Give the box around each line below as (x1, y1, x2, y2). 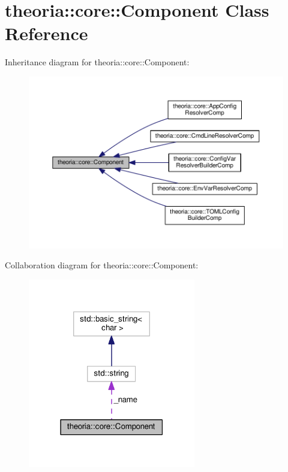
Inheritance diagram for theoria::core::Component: (5, 56, 190, 68)
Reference (5, 21, 88, 46)
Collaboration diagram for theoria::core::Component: (5, 259, 199, 271)
